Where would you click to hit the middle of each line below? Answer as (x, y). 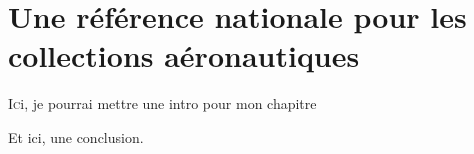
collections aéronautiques (184, 55)
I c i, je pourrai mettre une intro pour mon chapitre (162, 103)
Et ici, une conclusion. (76, 136)
